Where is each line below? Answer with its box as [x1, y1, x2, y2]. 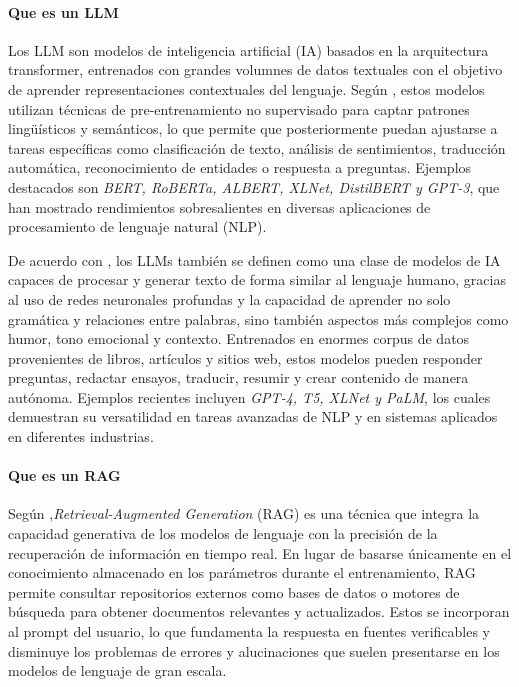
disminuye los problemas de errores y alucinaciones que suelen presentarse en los [8, 640, 500, 661]
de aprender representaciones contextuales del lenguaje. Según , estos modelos [8, 78, 485, 99]
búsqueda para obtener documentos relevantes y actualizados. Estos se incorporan [8, 601, 510, 622]
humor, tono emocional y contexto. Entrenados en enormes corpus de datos [8, 328, 470, 349]
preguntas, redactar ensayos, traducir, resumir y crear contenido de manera [8, 367, 469, 388]
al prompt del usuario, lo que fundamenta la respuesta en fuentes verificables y [8, 621, 490, 642]
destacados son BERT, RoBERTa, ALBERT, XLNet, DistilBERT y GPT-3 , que [8, 176, 500, 197]
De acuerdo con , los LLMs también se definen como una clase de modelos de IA [8, 249, 501, 270]
